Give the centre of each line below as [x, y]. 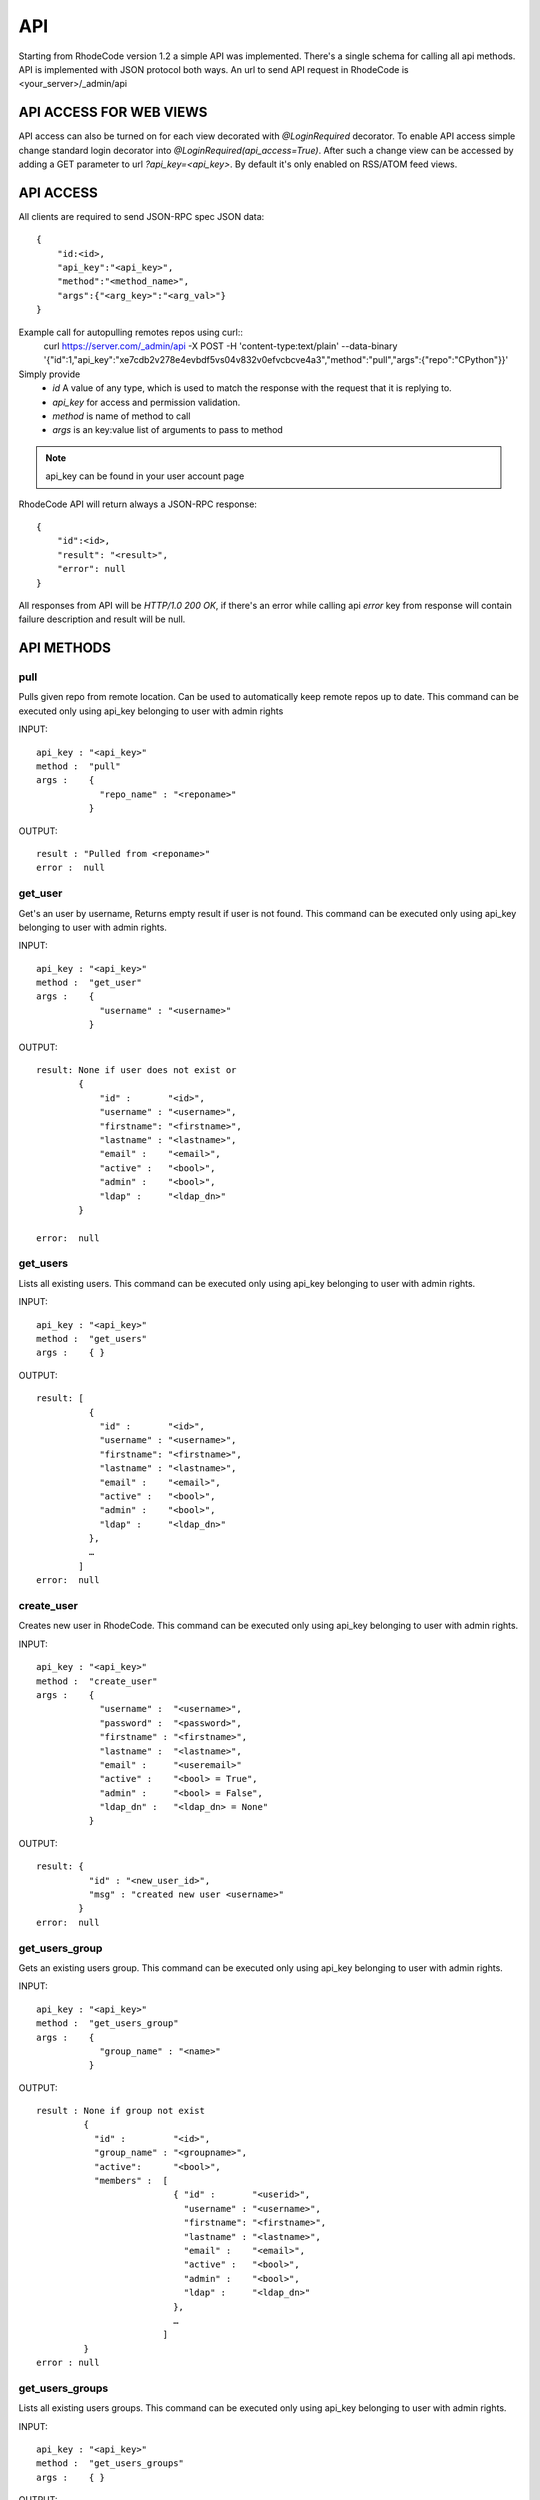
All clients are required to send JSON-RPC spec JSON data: [141, 216]
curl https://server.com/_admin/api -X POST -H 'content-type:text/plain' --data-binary [220, 346]
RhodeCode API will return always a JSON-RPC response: [137, 504]
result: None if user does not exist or [136, 1070]
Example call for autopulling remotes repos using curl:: [131, 332]
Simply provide [49, 374]
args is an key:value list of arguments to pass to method [168, 430]
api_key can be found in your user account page [145, 476]
